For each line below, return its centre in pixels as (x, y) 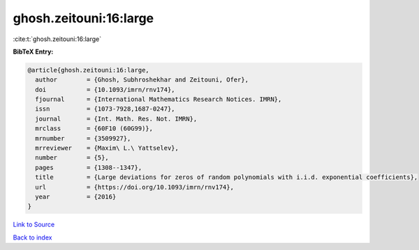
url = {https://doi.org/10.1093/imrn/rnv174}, (134, 187)
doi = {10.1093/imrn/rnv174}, (105, 89)
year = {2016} (76, 197)
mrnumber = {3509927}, (83, 138)
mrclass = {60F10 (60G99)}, (94, 128)
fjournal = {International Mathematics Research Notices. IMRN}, (159, 100)
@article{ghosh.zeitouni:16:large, (88, 70)
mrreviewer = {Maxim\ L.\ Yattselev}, (107, 148)
